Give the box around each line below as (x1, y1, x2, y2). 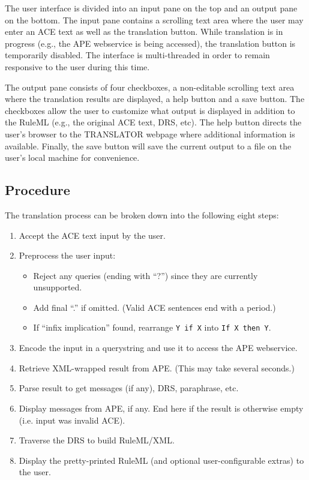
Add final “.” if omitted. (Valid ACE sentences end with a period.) (33, 301, 276, 313)
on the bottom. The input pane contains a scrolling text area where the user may (5, 13, 304, 26)
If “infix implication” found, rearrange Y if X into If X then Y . (33, 321, 271, 334)
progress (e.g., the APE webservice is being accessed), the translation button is (5, 37, 296, 49)
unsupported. (33, 281, 82, 293)
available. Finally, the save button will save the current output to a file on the (5, 139, 292, 152)
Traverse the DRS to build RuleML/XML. (19, 434, 175, 446)
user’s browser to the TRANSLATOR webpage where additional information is (5, 127, 295, 140)
